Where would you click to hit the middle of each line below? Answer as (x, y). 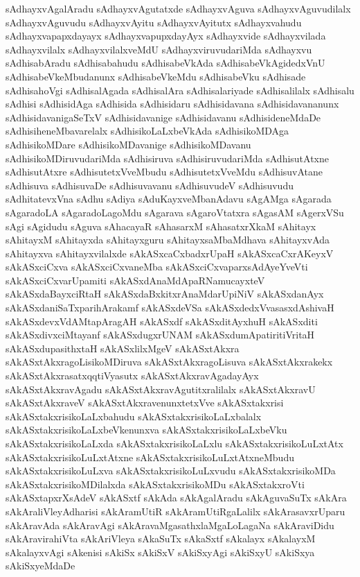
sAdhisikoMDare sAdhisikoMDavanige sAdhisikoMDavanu (128, 144)
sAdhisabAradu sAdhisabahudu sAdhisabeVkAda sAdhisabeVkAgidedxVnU (165, 63)
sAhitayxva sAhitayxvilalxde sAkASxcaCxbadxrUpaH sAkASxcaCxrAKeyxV (170, 253)
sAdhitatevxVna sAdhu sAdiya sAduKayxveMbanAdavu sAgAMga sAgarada (169, 199)
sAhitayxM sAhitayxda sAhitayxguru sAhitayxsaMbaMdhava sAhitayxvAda (168, 240)
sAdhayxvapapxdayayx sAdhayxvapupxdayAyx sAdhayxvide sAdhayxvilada (166, 36)
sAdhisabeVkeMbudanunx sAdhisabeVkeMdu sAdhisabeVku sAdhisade (156, 76)
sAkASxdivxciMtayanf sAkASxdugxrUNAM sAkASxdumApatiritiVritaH (160, 335)
